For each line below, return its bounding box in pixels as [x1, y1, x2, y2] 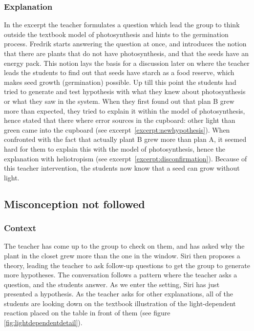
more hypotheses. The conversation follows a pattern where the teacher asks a [4, 270, 237, 280]
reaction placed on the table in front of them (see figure [4, 308, 170, 318]
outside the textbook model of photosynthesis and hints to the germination [4, 29, 229, 39]
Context [4, 222, 37, 234]
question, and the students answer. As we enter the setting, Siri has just [4, 279, 220, 289]
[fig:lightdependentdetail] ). [4, 317, 83, 328]
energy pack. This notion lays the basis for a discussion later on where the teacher [4, 58, 250, 68]
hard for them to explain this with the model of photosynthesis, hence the [4, 143, 226, 154]
